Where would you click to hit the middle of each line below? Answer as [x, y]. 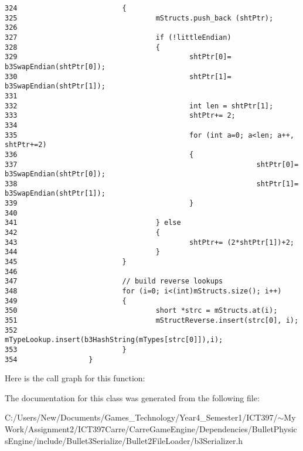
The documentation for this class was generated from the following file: [132, 397]
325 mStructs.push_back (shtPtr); [139, 18]
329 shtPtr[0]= [118, 57]
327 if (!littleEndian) [118, 37]
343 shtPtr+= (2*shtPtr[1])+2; [149, 242]
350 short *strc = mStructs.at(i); [141, 311]
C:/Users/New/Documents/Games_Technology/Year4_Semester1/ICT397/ [141, 417]
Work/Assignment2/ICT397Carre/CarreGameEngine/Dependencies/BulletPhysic [151, 429]
